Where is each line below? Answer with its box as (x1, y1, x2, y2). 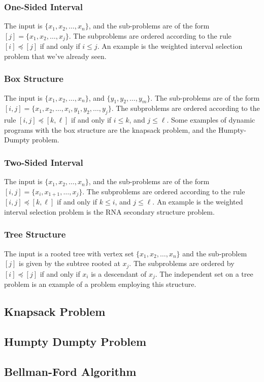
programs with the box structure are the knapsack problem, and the (4, 124, 216, 135)
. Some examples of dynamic (167, 114, 255, 125)
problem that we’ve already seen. (4, 50, 107, 61)
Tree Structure (4, 228, 66, 241)
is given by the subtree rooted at (19, 258, 120, 269)
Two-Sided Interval (4, 156, 83, 168)
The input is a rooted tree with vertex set (4, 248, 134, 258)
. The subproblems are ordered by (129, 258, 235, 269)
